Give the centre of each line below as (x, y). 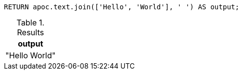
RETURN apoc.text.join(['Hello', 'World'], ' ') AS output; (122, 7)
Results (30, 32)
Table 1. (30, 23)
